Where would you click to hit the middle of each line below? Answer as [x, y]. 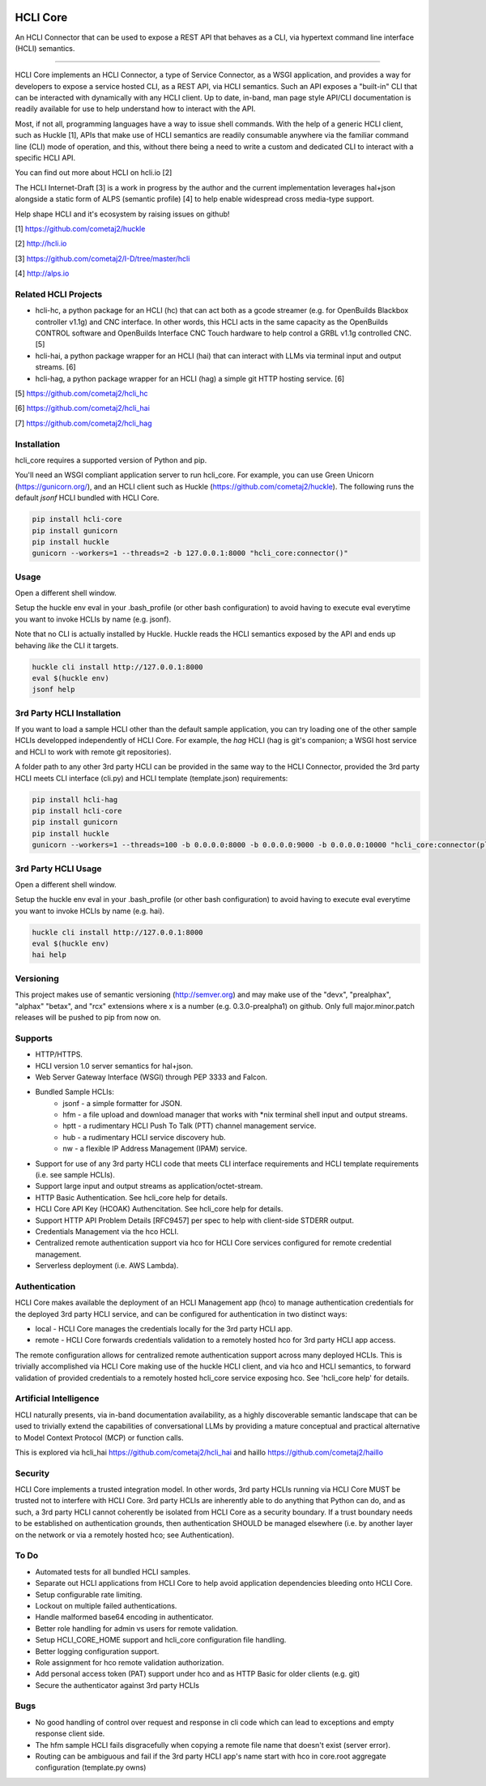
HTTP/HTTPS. [59, 1054]
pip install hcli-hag [75, 799]
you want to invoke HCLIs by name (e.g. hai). [90, 911]
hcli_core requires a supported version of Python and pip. [111, 460]
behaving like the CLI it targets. [67, 645]
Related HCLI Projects [59, 294]
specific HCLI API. [45, 158]
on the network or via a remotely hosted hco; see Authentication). [125, 1535]
